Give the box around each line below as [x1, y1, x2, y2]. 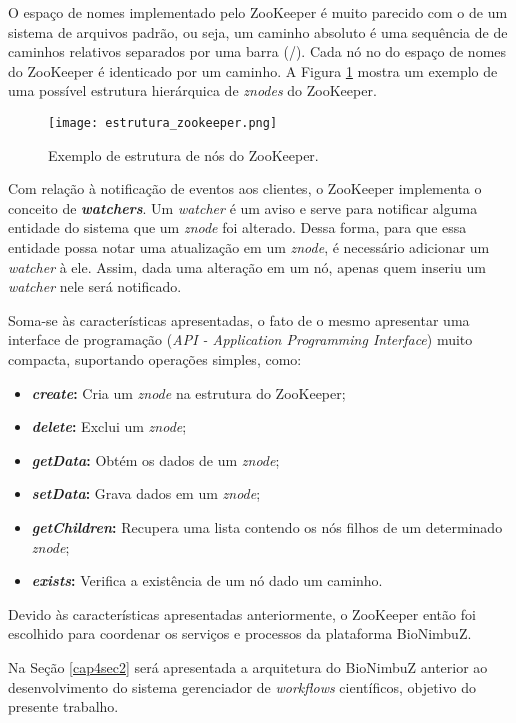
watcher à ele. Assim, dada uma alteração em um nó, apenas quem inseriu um [8, 256, 486, 277]
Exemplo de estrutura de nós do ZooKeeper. [48, 144, 319, 165]
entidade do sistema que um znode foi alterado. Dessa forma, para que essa [8, 217, 467, 238]
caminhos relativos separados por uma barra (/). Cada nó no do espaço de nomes [8, 41, 507, 62]
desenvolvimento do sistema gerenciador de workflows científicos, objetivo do [8, 676, 476, 697]
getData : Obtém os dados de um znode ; [31, 449, 280, 470]
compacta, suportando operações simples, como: [8, 348, 302, 369]
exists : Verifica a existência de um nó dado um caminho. [31, 570, 383, 591]
